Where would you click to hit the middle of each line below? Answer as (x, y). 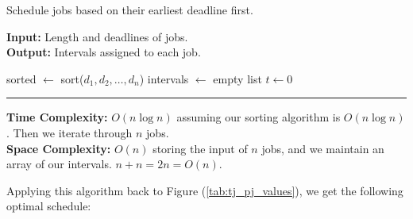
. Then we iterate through (69, 132)
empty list (237, 78)
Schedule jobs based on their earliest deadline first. (130, 10)
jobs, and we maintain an (323, 148)
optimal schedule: (49, 206)
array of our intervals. (59, 164)
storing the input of (200, 148)
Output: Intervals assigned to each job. (104, 52)
